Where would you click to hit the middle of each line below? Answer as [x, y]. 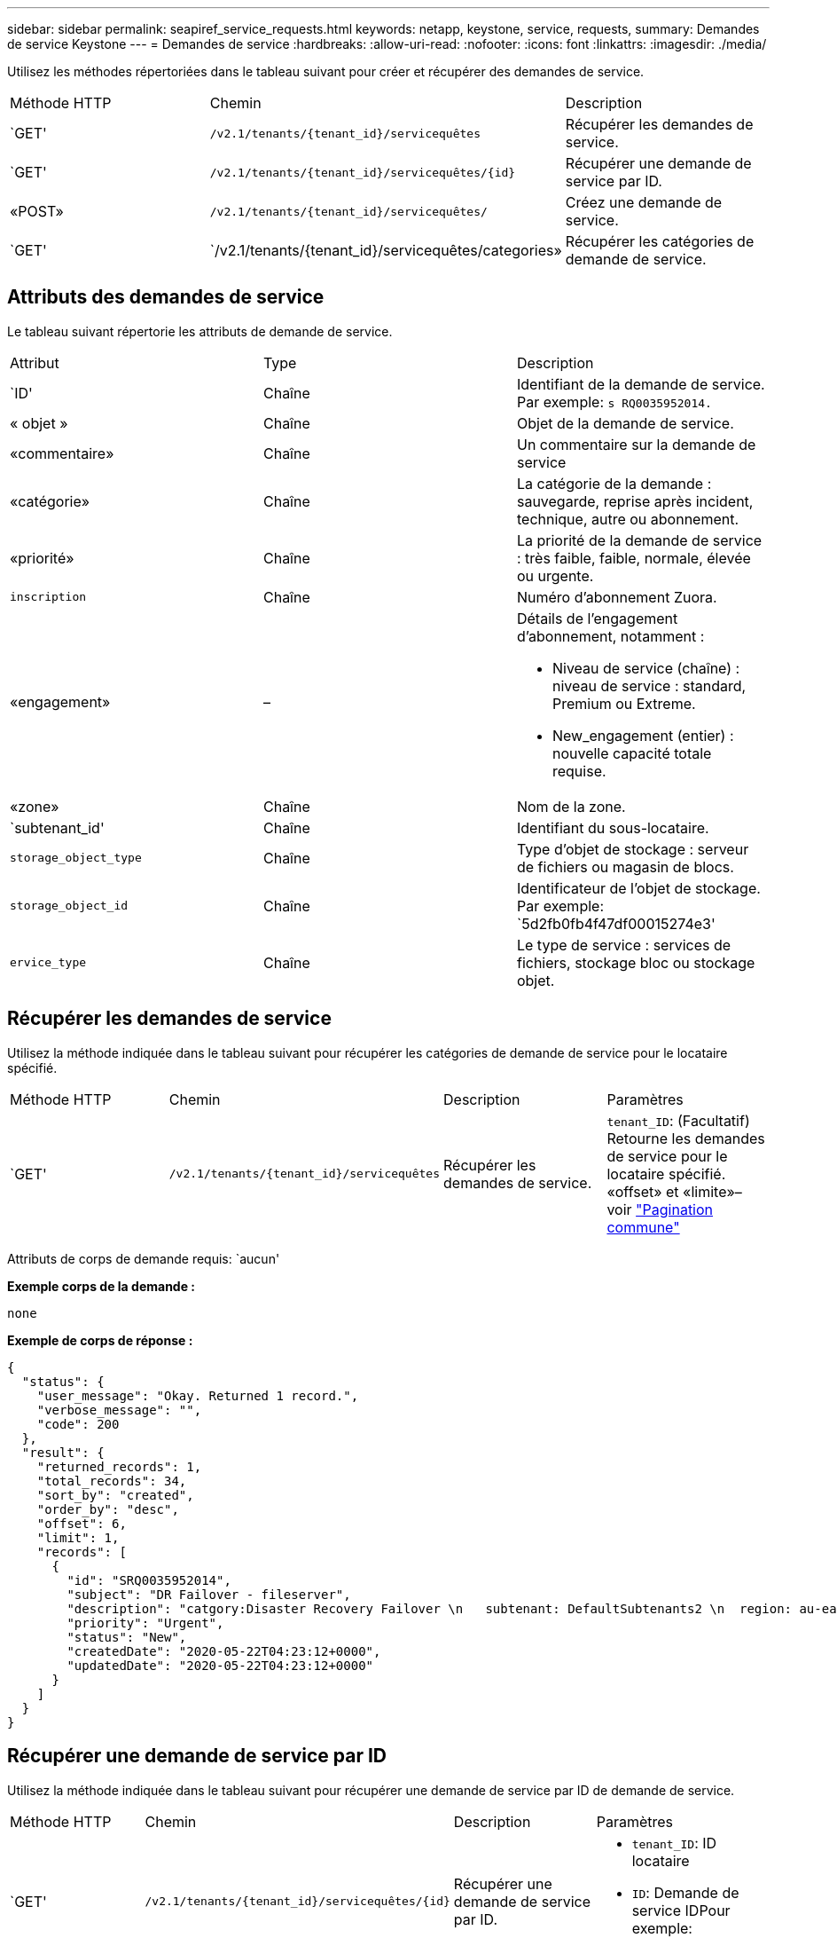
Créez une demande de [644, 202]
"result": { [63, 1452]
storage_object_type [76, 858]
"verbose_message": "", [119, 1410]
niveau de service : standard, [649, 685]
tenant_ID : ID [674, 1843]
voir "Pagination [660, 1209]
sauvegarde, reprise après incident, [635, 501]
